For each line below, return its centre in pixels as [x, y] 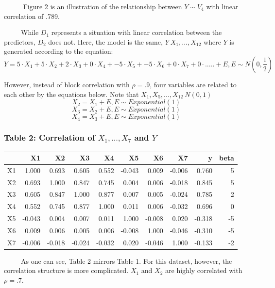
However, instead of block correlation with [67, 84]
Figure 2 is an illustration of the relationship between [103, 6]
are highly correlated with [204, 270]
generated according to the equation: [59, 51]
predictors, [20, 41]
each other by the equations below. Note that [71, 94]
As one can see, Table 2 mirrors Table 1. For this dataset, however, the [126, 261]
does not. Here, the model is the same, [105, 41]
